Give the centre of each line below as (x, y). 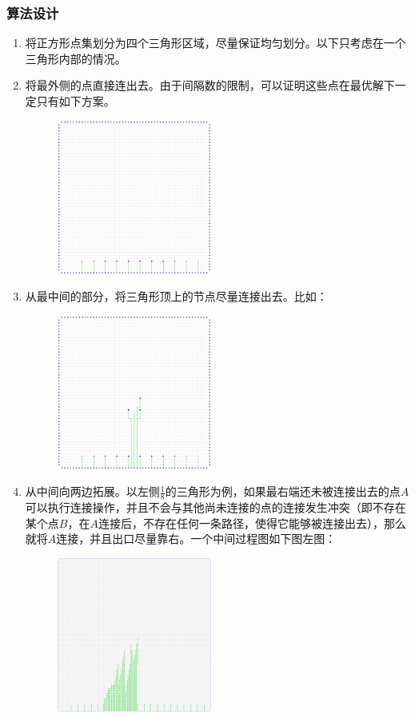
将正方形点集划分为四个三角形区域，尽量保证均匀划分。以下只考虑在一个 (215, 43)
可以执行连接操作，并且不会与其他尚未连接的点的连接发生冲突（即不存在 (215, 507)
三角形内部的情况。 (76, 58)
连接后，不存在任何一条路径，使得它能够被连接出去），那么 (252, 523)
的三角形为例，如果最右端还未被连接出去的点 (283, 491)
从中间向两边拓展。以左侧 (92, 491)
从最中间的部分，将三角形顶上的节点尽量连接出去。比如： (176, 296)
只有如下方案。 (76, 101)
